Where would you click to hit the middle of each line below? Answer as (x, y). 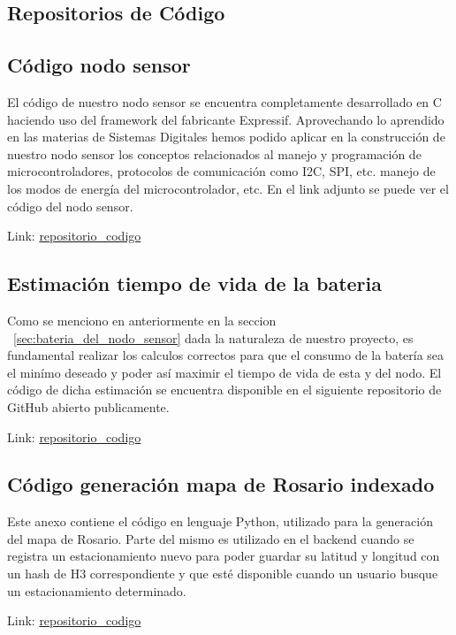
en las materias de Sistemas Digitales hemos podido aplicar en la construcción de (226, 137)
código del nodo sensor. (70, 206)
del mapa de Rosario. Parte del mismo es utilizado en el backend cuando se (211, 538)
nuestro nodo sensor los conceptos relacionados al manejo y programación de (214, 153)
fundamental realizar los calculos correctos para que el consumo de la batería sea (226, 355)
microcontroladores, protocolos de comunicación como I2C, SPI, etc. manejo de (221, 171)
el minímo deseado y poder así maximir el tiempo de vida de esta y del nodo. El (224, 372)
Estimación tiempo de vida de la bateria (194, 283)
